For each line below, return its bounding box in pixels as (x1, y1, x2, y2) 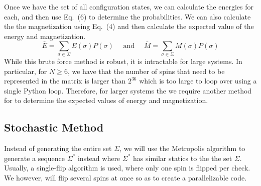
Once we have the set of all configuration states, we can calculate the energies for (4, 1, 253, 11)
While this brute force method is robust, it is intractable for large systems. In (4, 55, 242, 66)
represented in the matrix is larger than (4, 75, 126, 86)
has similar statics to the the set (133, 152, 232, 163)
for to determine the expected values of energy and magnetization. (4, 95, 208, 105)
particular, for (4, 65, 47, 76)
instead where (77, 152, 120, 163)
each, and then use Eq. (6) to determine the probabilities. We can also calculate (4, 11, 251, 21)
